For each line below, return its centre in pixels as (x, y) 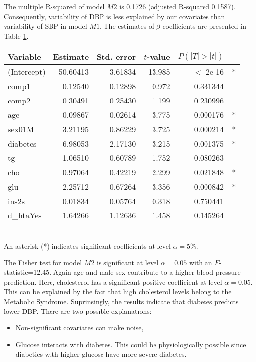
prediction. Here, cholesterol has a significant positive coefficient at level (113, 282)
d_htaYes (25, 215)
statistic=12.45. (28, 272)
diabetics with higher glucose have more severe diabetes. (101, 354)
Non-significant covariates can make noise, (79, 328)
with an (201, 262)
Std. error (116, 57)
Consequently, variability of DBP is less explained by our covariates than (115, 16)
